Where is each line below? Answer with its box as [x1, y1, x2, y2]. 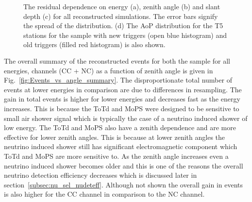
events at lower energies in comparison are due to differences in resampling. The [4, 84, 242, 94]
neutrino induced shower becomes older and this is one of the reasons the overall [4, 160, 243, 170]
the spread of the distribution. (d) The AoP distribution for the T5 [23, 20, 223, 31]
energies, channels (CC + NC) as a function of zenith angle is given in [4, 65, 213, 75]
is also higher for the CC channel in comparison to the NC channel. [4, 189, 205, 199]
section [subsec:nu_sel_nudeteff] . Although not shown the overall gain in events [4, 179, 243, 189]
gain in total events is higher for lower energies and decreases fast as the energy [4, 94, 240, 104]
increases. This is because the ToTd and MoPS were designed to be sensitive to [4, 103, 239, 113]
